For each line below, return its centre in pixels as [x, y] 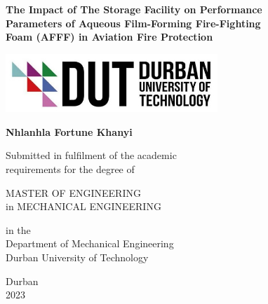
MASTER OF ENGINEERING [73, 192]
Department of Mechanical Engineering [90, 243]
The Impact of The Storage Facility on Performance [134, 9]
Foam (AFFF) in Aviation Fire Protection [109, 37]
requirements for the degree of [70, 168]
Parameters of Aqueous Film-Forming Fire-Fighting [133, 23]
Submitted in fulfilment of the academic [91, 155]
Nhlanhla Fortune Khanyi [69, 131]
